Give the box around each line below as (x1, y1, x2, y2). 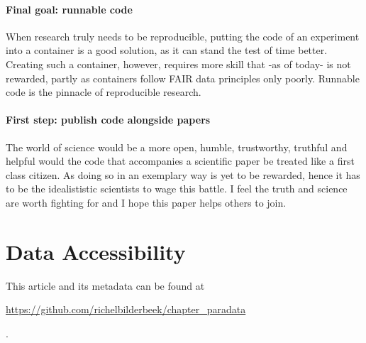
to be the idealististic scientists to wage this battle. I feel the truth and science (6, 181, 348, 196)
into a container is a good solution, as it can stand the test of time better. (6, 43, 328, 58)
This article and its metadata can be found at (6, 278, 205, 293)
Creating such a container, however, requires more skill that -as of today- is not (6, 56, 351, 71)
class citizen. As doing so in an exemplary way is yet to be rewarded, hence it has (6, 167, 360, 182)
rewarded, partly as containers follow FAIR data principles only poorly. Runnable (6, 70, 360, 85)
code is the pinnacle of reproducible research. (6, 85, 201, 99)
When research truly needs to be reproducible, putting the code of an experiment (6, 28, 360, 43)
